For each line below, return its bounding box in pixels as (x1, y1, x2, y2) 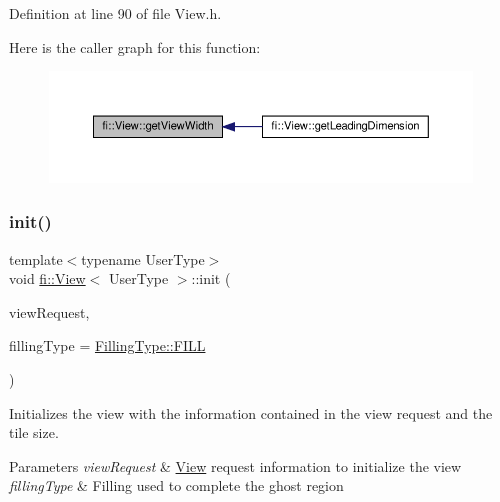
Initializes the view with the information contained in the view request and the (9, 402, 493, 423)
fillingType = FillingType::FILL (9, 335, 206, 356)
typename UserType (81, 248, 205, 269)
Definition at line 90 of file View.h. (9, 3, 222, 23)
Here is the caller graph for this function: (9, 36, 261, 57)
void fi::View (9, 268, 86, 289)
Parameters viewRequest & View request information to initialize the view (9, 455, 462, 476)
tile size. (9, 422, 59, 443)
